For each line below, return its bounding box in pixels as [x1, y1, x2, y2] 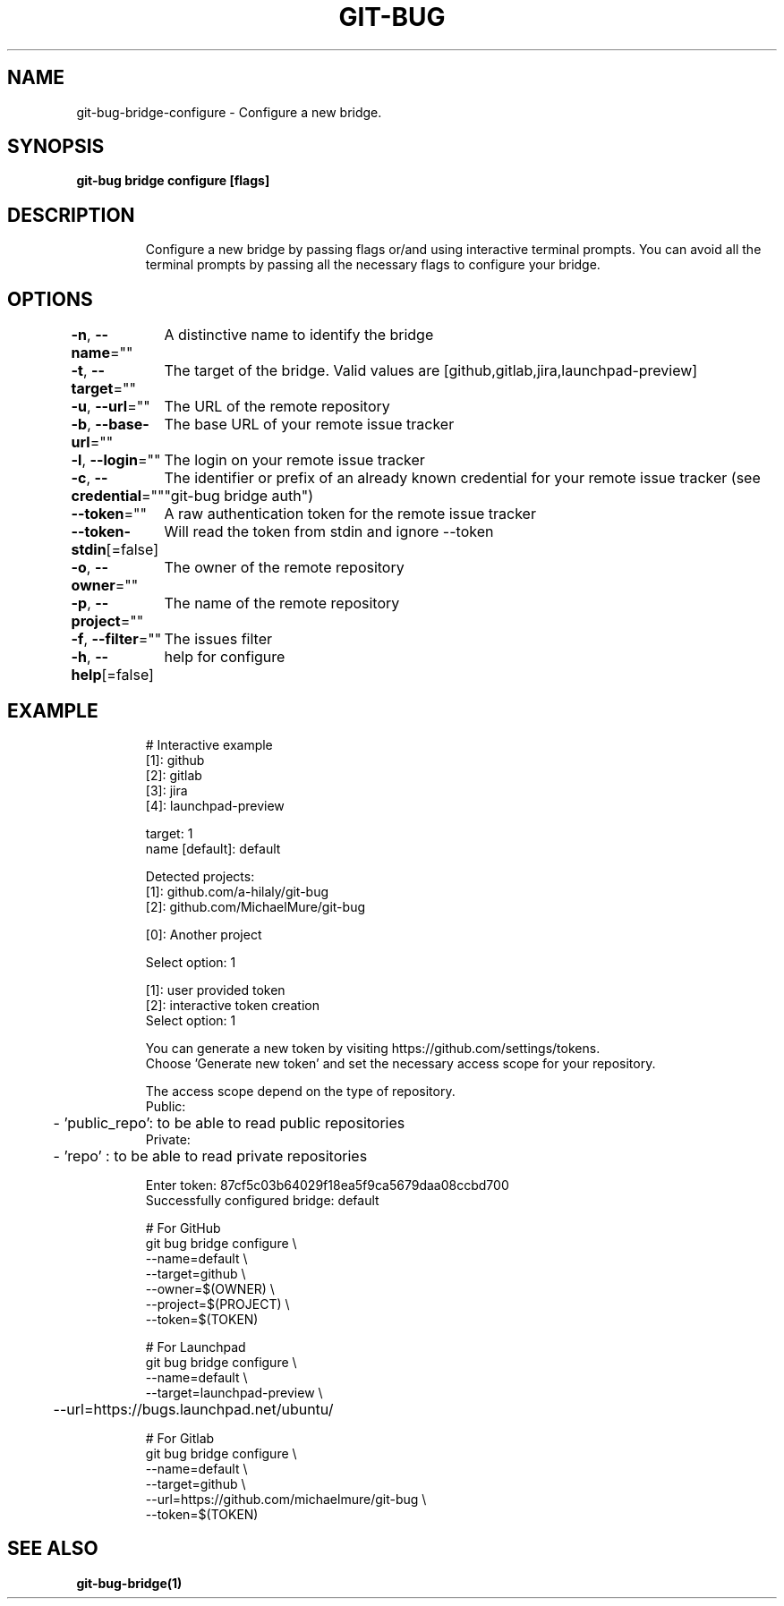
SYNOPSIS [7, 135, 105, 158]
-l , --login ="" [71, 451, 161, 470]
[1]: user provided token [145, 981, 285, 998]
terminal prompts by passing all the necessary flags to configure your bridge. [145, 257, 601, 273]
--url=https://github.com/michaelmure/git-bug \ [145, 1491, 427, 1507]
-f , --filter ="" [71, 630, 162, 649]
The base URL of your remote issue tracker [164, 415, 455, 434]
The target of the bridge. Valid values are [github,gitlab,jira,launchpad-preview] [164, 361, 698, 380]
